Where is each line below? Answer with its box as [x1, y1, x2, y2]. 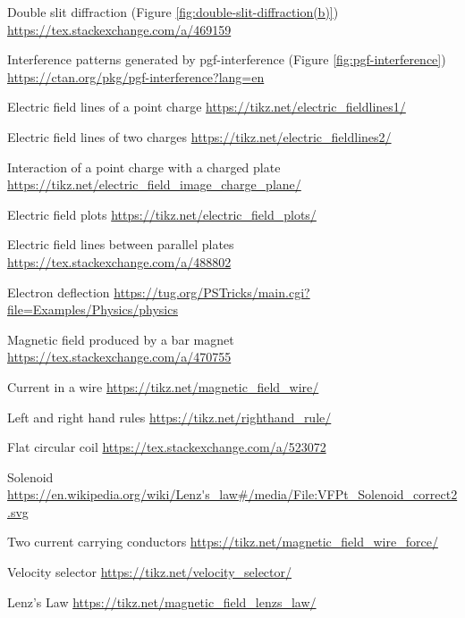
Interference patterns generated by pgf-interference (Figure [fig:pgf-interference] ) [7, 50, 446, 69]
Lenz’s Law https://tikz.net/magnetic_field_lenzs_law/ [7, 592, 317, 611]
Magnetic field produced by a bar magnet [7, 330, 234, 348]
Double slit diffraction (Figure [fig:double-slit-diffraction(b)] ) [7, 3, 339, 21]
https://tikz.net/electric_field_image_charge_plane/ [7, 175, 301, 194]
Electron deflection [7, 282, 110, 301]
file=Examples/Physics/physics [7, 300, 178, 319]
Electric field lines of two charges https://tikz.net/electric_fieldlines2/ [7, 127, 392, 146]
